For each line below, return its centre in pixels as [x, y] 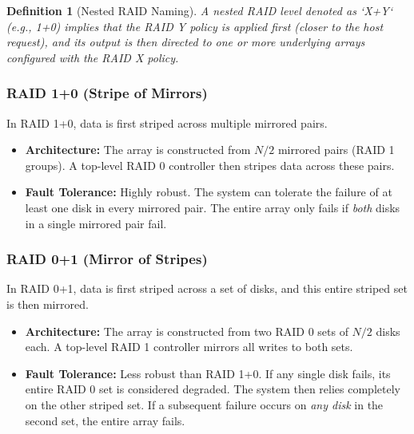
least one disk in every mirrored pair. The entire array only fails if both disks [213, 207]
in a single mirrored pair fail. [96, 223]
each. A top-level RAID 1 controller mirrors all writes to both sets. [189, 347]
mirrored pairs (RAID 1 [336, 150]
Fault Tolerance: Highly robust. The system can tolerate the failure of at [209, 192]
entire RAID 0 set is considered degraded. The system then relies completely [213, 389]
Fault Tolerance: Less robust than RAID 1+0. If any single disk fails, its [208, 373]
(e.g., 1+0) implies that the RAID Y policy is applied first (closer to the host [195, 26]
